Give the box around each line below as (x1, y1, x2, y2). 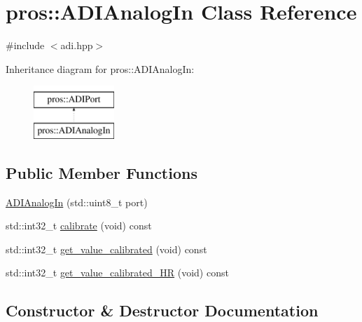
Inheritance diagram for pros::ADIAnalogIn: (6, 61, 195, 76)
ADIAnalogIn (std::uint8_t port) (6, 194, 148, 209)
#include (6, 38, 45, 53)
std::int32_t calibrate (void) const (6, 218, 152, 233)
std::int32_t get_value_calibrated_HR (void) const (6, 265, 229, 280)
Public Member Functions (6, 161, 197, 183)
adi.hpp (60, 38, 93, 53)
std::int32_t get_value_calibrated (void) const (6, 241, 207, 256)
